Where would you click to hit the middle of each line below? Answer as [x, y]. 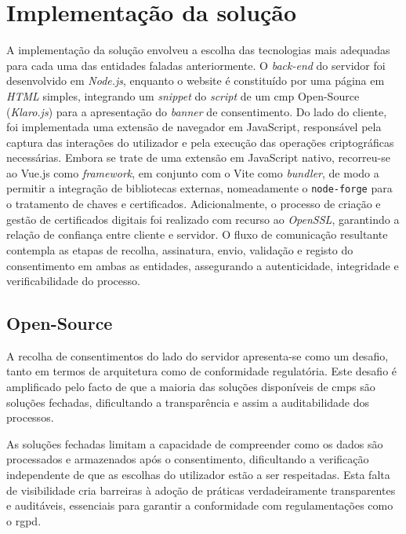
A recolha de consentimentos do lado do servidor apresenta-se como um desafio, [198, 355]
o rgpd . [24, 520]
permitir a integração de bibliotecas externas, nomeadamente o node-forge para [199, 188]
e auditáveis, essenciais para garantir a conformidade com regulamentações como [200, 505]
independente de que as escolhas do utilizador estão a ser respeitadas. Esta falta [198, 475]
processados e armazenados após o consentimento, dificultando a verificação [188, 459]
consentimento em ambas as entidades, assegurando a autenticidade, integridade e [203, 265]
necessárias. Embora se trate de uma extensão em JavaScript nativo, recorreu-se [198, 157]
